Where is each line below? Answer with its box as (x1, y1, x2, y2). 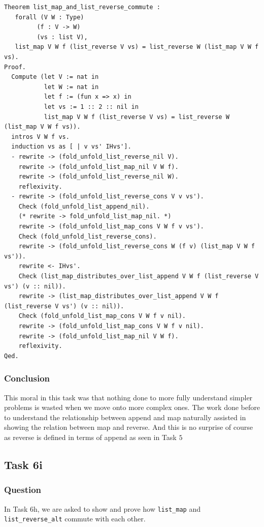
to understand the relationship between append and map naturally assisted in (4, 412, 246, 422)
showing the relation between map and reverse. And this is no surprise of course (4, 422, 253, 432)
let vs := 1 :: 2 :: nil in (44, 103, 139, 110)
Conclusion (4, 372, 50, 385)
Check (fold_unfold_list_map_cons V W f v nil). (18, 312, 186, 320)
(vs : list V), (37, 33, 88, 41)
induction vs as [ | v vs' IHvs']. (11, 143, 131, 151)
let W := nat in (44, 83, 99, 91)
